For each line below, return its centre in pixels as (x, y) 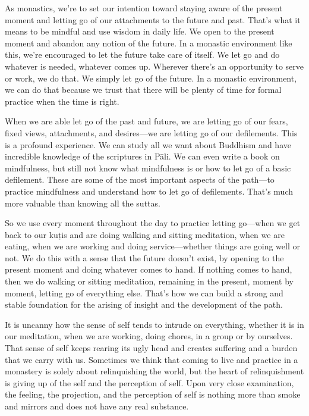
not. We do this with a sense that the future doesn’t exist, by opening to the (144, 257)
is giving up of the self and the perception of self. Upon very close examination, (149, 382)
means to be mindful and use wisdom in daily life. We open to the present (140, 31)
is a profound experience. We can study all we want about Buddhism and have (148, 144)
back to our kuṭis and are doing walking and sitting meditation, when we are (145, 234)
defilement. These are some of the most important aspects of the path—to (140, 179)
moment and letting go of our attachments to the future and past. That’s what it (153, 19)
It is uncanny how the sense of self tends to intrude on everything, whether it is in (154, 324)
